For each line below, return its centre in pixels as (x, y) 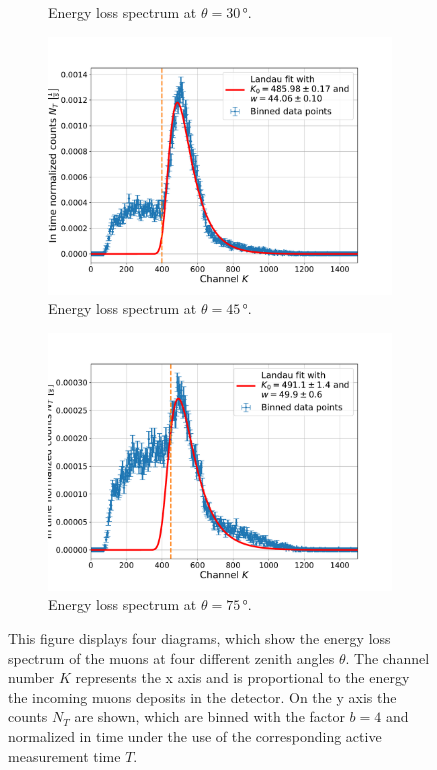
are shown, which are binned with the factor (209, 716)
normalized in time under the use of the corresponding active (195, 735)
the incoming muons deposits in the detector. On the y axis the (202, 696)
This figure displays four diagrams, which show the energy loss (199, 637)
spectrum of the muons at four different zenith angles (171, 657)
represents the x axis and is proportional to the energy (242, 677)
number (31, 677)
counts (28, 716)
